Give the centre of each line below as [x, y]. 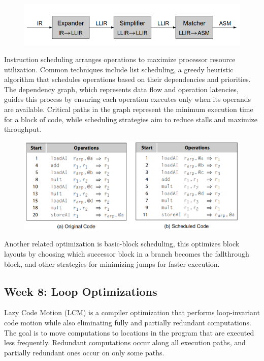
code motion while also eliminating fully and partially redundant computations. [128, 322]
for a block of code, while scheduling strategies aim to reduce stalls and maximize [131, 119]
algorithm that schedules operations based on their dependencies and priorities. [127, 79]
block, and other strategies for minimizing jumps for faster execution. [112, 263]
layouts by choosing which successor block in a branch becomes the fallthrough [127, 254]
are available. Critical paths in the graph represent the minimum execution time [129, 109]
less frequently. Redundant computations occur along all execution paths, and [125, 342]
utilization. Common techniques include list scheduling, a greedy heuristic [119, 69]
